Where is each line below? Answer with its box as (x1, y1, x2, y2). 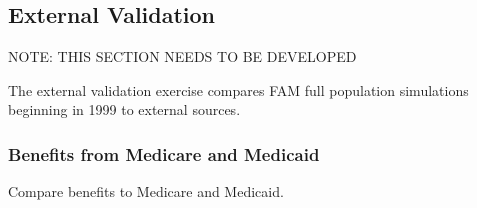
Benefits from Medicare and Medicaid (8, 141, 320, 166)
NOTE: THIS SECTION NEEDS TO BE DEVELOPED (8, 46, 357, 67)
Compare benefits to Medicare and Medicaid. (8, 181, 284, 202)
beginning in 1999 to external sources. (8, 99, 241, 120)
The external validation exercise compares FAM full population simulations (8, 79, 469, 100)
